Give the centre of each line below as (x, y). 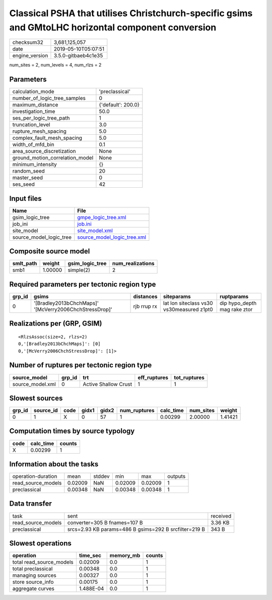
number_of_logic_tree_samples (49, 98)
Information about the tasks (54, 464)
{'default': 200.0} (119, 105)
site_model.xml (95, 231)
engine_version (30, 56)
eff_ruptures (153, 377)
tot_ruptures (189, 377)
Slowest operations (40, 543)
